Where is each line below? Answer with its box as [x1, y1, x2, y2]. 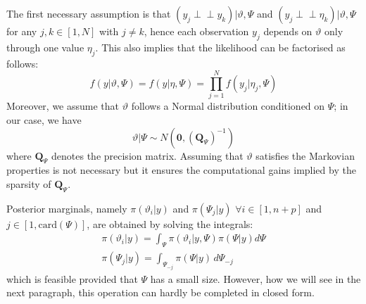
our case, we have [6, 112, 82, 127]
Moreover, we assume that [6, 99, 120, 113]
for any [6, 24, 37, 38]
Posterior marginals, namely [6, 201, 127, 215]
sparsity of [6, 176, 51, 191]
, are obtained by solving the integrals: [87, 216, 253, 231]
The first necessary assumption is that [6, 6, 171, 20]
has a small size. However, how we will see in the [150, 271, 361, 286]
